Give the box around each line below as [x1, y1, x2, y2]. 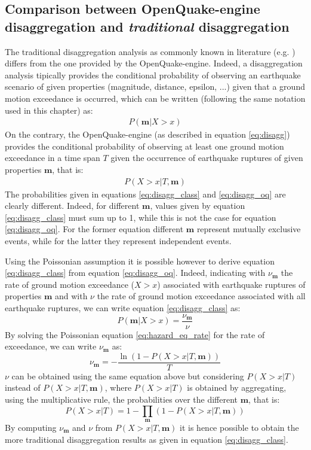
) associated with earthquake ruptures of [157, 278, 306, 290]
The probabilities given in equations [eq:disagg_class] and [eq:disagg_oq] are [5, 187, 286, 200]
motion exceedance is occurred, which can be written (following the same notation [5, 92, 306, 104]
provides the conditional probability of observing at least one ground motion [5, 139, 284, 152]
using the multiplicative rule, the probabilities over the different [5, 393, 238, 406]
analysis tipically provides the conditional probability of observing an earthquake [5, 68, 301, 81]
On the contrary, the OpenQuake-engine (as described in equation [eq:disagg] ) [5, 128, 290, 141]
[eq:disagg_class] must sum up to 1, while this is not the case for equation [5, 211, 276, 223]
